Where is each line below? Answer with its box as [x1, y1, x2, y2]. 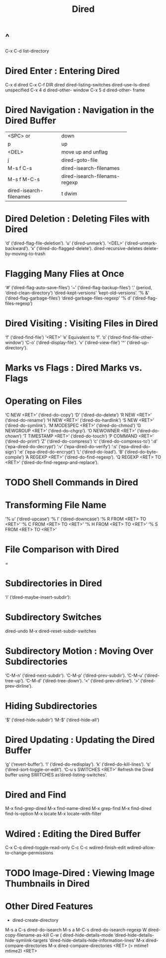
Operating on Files [5, 396, 82, 406]
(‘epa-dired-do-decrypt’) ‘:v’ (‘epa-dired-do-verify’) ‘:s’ [5, 443, 118, 449]
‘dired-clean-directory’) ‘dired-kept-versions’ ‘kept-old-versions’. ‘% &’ [5, 290, 150, 296]
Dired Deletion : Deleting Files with [5, 213, 150, 224]
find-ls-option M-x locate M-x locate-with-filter [5, 811, 102, 817]
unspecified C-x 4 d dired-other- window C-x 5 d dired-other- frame [5, 87, 145, 93]
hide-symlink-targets [5, 937, 48, 943]
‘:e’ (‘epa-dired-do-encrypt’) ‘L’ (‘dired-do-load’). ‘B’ [17, 449, 124, 455]
